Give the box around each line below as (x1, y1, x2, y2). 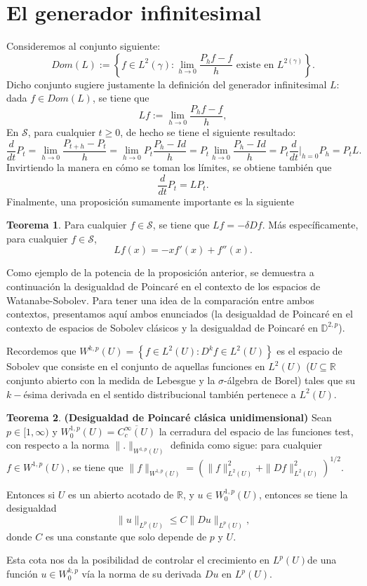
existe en (236, 60, 274, 70)
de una (307, 552, 337, 567)
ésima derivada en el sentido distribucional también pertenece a (23, 386, 296, 401)
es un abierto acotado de (68, 486, 174, 501)
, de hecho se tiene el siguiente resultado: (120, 124, 296, 139)
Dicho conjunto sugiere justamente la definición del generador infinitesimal (6, 76, 327, 91)
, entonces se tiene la (258, 486, 348, 501)
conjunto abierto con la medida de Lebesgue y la (6, 373, 215, 388)
